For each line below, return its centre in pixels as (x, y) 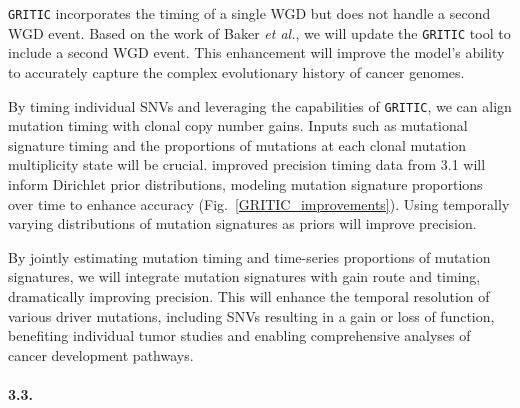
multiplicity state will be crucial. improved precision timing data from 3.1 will (247, 164)
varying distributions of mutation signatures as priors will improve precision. (242, 223)
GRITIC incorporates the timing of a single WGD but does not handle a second (249, 13)
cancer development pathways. (101, 354)
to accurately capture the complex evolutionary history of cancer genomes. (236, 71)
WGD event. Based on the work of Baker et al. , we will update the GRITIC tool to (259, 32)
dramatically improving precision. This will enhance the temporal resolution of (249, 295)
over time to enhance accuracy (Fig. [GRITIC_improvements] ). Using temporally (259, 203)
